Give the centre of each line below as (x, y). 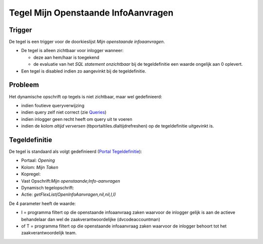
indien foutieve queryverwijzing (53, 105)
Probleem (24, 85)
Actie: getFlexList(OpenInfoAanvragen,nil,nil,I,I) (69, 194)
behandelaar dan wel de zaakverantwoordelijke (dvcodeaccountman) (91, 219)
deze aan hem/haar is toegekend (66, 57)
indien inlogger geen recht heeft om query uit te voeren (77, 119)
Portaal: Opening (38, 160)
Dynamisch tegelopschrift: (47, 188)
